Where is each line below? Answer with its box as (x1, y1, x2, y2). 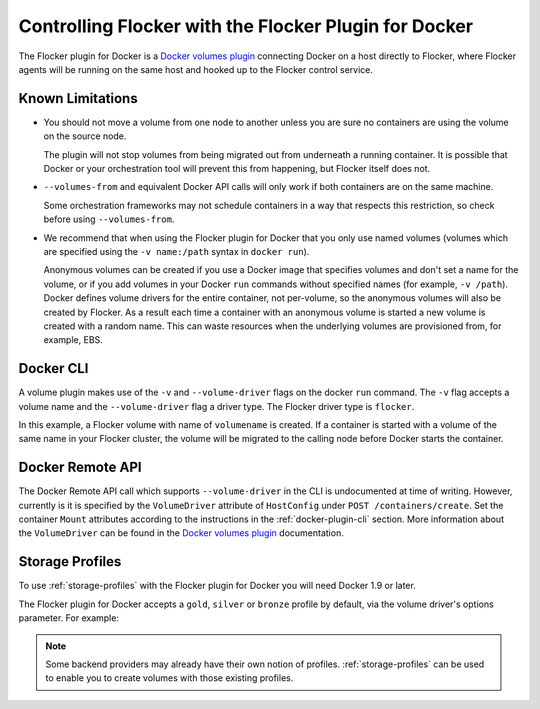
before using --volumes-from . (43, 213, 175, 225)
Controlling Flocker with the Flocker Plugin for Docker (18, 15, 474, 37)
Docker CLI (18, 360, 89, 377)
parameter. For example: (18, 612, 120, 624)
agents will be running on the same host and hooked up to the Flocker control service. (18, 63, 374, 75)
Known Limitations (18, 90, 139, 107)
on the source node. (43, 130, 127, 142)
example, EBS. (43, 334, 104, 346)
